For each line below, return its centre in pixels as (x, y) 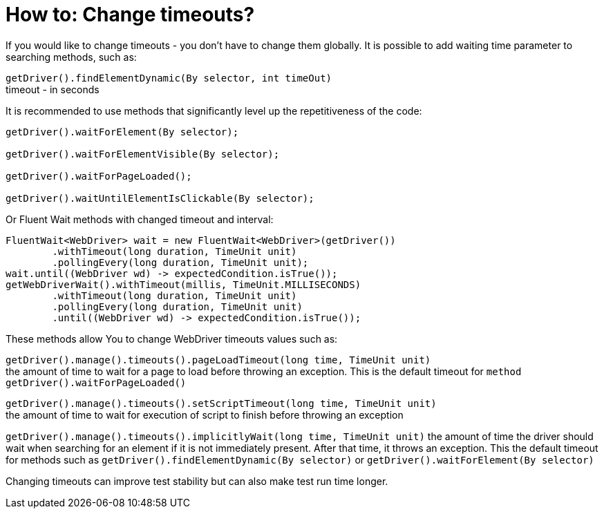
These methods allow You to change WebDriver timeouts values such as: (172, 339)
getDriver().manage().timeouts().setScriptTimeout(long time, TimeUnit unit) (221, 403)
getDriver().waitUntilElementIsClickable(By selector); (160, 198)
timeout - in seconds (53, 89)
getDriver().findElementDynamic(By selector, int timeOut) (169, 78)
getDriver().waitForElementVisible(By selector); (143, 154)
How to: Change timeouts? (130, 15)
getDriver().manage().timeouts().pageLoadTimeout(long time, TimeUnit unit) (218, 360)
